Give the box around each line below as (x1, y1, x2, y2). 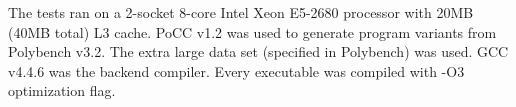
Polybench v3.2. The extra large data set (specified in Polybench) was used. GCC (8, 41, 509, 62)
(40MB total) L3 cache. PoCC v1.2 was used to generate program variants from (8, 21, 497, 42)
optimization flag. (8, 80, 116, 101)
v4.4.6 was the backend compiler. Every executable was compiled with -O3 (8, 60, 465, 81)
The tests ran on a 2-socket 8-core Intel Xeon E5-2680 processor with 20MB (8, 2, 474, 22)
